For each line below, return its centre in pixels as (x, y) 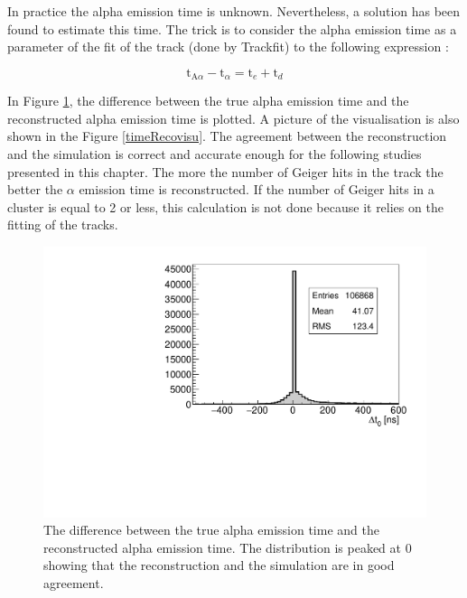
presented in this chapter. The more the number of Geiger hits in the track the (225, 171)
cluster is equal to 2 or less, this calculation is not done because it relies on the (225, 206)
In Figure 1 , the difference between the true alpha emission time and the (208, 101)
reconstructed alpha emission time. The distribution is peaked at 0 (228, 547)
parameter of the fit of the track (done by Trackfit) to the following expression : (228, 47)
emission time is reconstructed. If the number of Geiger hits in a (257, 189)
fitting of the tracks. (63, 224)
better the (35, 189)
